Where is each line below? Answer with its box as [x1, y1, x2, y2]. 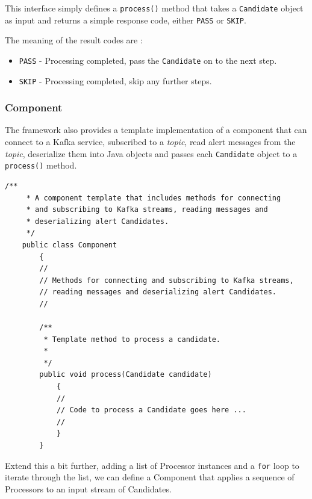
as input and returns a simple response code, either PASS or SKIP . [5, 13, 246, 26]
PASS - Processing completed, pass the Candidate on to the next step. [19, 54, 277, 66]
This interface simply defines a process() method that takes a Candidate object [5, 2, 304, 14]
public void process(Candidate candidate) [39, 370, 212, 379]
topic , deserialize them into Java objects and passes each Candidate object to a [5, 147, 298, 160]
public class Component [22, 240, 117, 249]
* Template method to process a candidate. [43, 335, 220, 344]
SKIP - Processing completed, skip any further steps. [19, 74, 212, 87]
